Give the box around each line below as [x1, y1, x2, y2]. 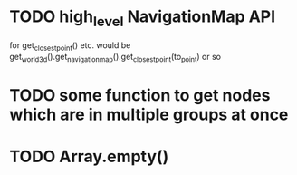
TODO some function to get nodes [9, 85, 271, 106]
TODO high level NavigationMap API [9, 6, 276, 30]
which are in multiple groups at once [9, 104, 289, 125]
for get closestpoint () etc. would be [9, 39, 131, 53]
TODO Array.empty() [9, 146, 169, 167]
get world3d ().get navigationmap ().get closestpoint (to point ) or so [9, 52, 222, 64]
